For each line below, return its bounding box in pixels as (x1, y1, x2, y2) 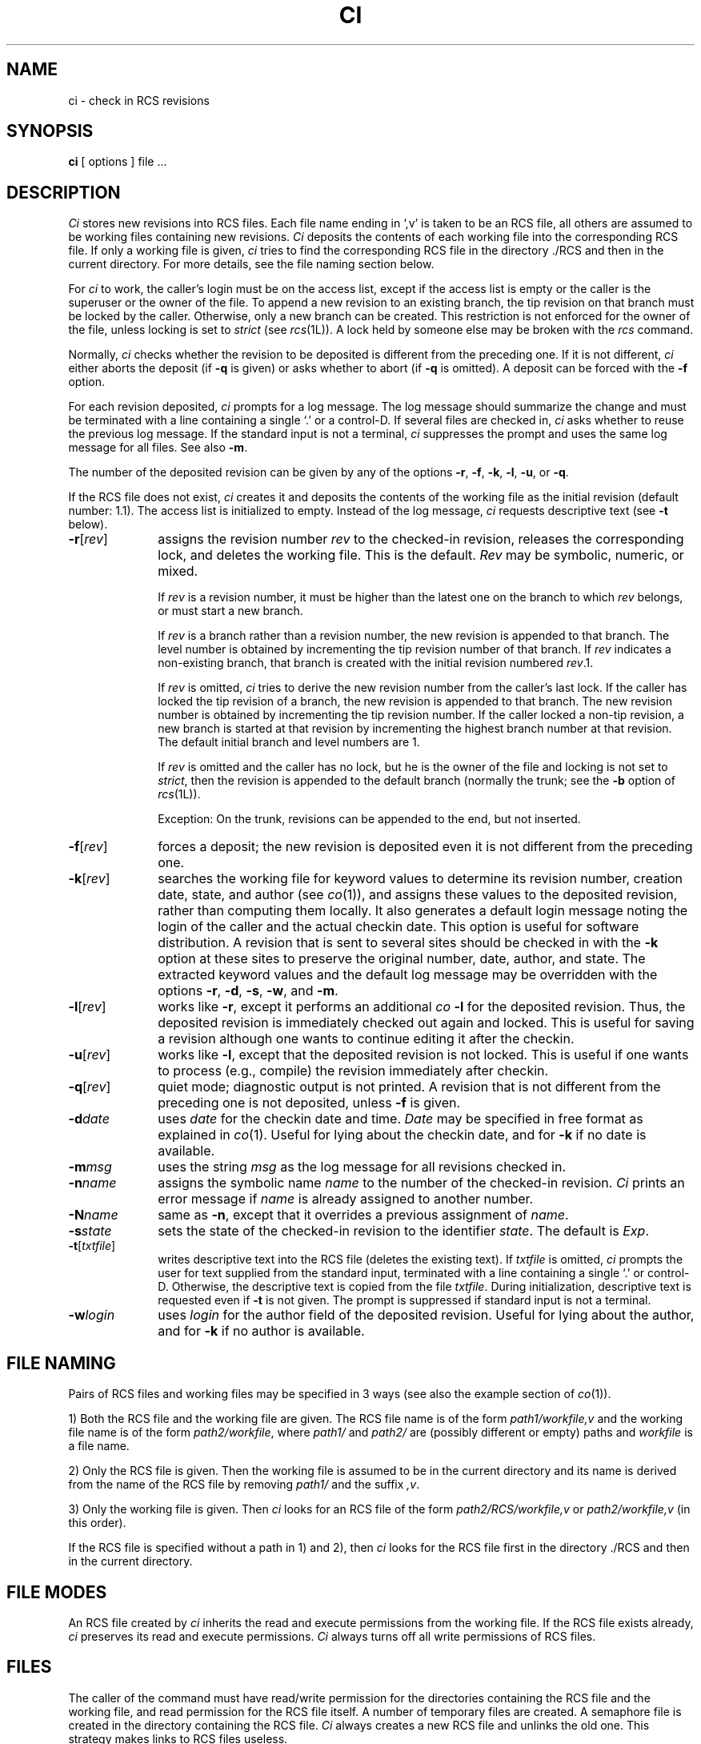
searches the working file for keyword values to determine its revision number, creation (158, 870, 683, 887)
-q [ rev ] (68, 1079, 111, 1095)
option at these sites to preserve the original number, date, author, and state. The (158, 950, 646, 967)
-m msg (68, 1159, 112, 1175)
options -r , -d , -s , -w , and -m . (158, 983, 338, 999)
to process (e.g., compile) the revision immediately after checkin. (158, 1063, 549, 1079)
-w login (68, 1307, 115, 1324)
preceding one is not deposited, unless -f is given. (158, 1095, 461, 1111)
